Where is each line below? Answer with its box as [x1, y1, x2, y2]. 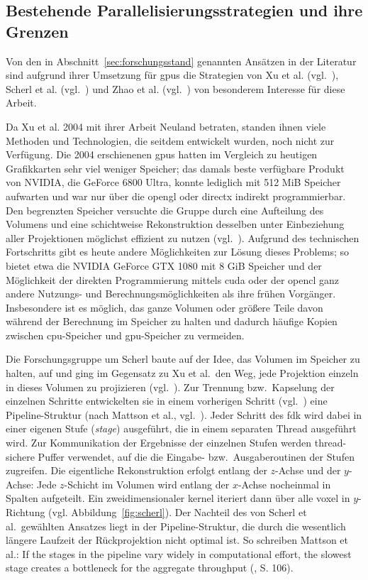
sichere [6, 449, 35, 464]
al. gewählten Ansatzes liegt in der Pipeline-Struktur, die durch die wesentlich [6, 518, 346, 533]
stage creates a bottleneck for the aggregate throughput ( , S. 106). [6, 560, 294, 575]
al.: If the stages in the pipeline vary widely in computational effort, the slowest [6, 546, 352, 561]
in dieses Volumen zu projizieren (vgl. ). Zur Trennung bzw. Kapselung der [6, 379, 335, 394]
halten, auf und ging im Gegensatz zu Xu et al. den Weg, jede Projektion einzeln [6, 366, 359, 381]
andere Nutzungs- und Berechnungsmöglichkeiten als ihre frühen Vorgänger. [6, 286, 336, 301]
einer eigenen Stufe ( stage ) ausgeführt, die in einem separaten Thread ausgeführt [6, 421, 357, 436]
